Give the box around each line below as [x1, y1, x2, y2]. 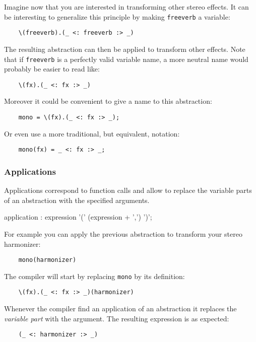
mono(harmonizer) [18, 256, 77, 264]
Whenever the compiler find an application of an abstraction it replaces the [4, 303, 237, 314]
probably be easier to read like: [4, 63, 100, 74]
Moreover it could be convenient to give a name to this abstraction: [4, 96, 212, 106]
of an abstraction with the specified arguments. [4, 194, 150, 205]
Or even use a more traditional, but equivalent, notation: [4, 128, 180, 139]
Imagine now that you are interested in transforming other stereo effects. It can [4, 2, 249, 12]
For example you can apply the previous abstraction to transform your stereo [4, 228, 242, 239]
